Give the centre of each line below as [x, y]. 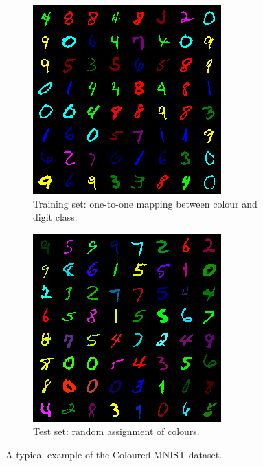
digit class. [55, 217]
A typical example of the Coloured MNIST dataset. [114, 454]
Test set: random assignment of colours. [116, 431]
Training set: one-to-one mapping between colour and [145, 203]
